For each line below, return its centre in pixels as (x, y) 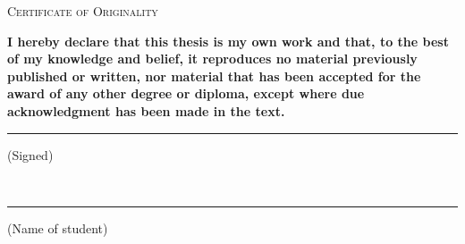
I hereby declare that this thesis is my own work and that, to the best (228, 41)
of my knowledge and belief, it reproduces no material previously (212, 59)
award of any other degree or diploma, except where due (186, 93)
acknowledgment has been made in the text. (146, 110)
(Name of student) (58, 227)
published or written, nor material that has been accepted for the (214, 76)
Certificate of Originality (83, 11)
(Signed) (30, 154)
